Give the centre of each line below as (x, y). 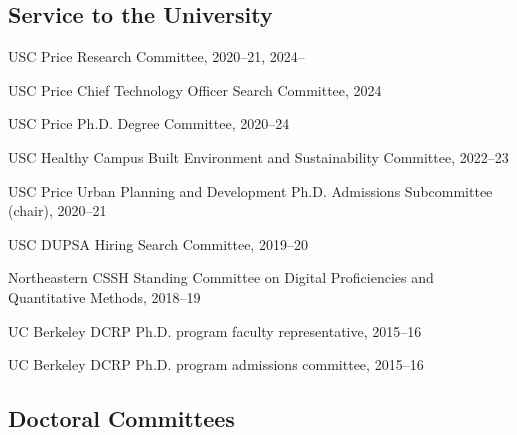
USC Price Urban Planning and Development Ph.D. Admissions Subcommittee (250, 190)
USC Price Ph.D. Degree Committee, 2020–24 (149, 123)
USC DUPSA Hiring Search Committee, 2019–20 (158, 243)
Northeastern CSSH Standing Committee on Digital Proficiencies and (221, 277)
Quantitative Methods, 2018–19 (104, 296)
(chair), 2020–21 (57, 210)
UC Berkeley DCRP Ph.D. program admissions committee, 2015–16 (216, 364)
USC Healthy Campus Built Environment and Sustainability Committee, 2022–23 (258, 156)
